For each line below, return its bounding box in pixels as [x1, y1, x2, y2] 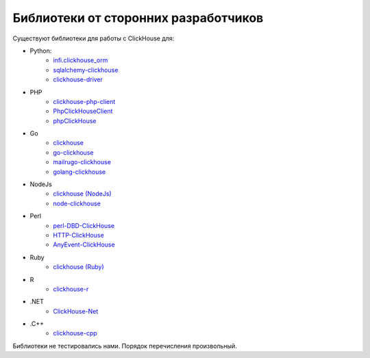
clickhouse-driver [53, 75, 103, 84]
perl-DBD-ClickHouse [53, 221, 115, 229]
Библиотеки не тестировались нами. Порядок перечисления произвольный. [12, 342, 238, 350]
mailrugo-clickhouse [53, 158, 111, 166]
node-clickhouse [53, 199, 101, 207]
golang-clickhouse [53, 168, 106, 176]
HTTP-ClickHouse [53, 231, 104, 239]
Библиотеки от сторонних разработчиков [12, 10, 264, 25]
